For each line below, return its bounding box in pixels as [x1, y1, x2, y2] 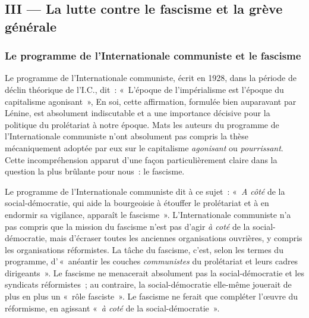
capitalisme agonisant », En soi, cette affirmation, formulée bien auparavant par [5, 95, 297, 107]
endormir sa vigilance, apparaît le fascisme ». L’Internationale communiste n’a [5, 208, 291, 220]
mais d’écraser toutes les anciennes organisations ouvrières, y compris [49, 232, 302, 244]
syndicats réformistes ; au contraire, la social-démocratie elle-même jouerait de [5, 278, 292, 291]
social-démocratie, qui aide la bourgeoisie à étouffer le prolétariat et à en [5, 197, 269, 209]
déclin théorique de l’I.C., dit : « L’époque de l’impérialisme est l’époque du [5, 83, 284, 95]
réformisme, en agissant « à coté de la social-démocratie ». [5, 301, 220, 314]
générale [5, 17, 57, 35]
